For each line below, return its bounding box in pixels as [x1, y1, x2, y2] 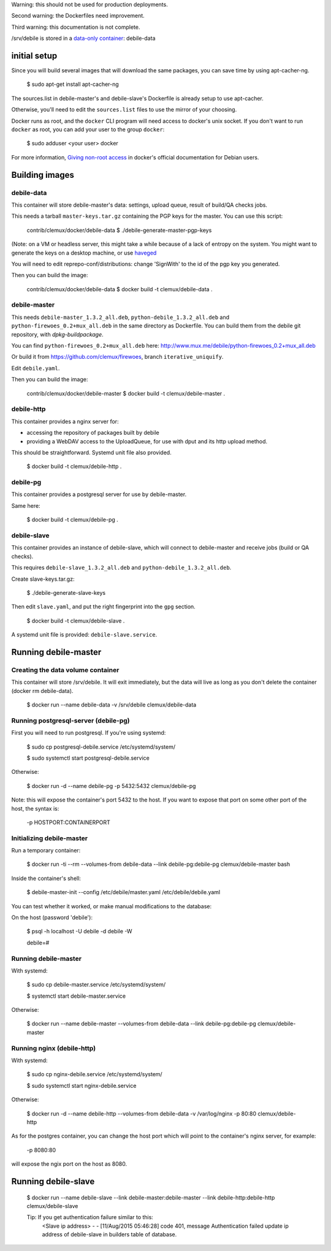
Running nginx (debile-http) [11, 1044, 96, 1052]
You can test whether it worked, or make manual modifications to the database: [11, 902, 211, 910]
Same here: [11, 502, 40, 509]
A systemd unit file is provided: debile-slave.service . [11, 631, 158, 638]
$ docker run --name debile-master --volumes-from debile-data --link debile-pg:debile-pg [26, 1020, 257, 1027]
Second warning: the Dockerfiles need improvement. [11, 12, 145, 20]
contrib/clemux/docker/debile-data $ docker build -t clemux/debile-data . [26, 285, 213, 293]
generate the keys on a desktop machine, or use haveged [11, 249, 157, 256]
